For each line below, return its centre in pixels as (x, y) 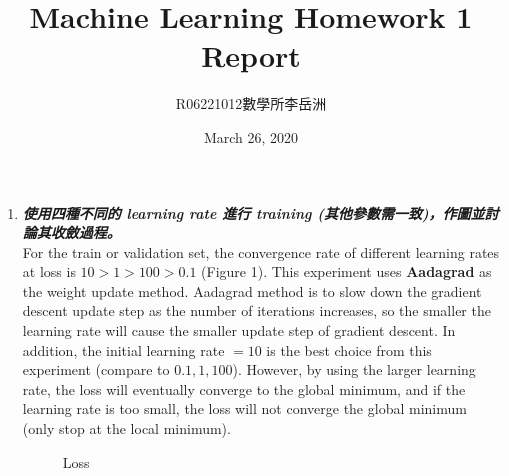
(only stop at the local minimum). (126, 428)
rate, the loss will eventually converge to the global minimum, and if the (244, 388)
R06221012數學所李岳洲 (251, 103)
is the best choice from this (349, 349)
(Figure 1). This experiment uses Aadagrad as (346, 271)
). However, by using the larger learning (354, 369)
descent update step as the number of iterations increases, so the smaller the (256, 310)
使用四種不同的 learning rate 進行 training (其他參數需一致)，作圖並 (253, 212)
